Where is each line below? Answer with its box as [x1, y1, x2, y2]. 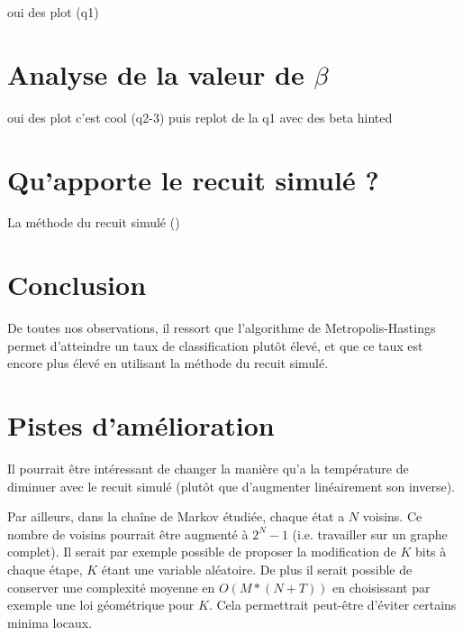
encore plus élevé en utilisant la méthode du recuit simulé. [7, 354, 329, 373]
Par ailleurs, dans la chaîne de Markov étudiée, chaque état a [7, 507, 345, 526]
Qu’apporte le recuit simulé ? [7, 161, 379, 198]
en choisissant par [332, 577, 431, 596]
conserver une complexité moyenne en [7, 577, 215, 596]
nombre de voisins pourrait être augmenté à [7, 524, 249, 543]
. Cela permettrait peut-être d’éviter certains [208, 595, 457, 614]
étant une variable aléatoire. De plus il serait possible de [101, 560, 413, 579]
